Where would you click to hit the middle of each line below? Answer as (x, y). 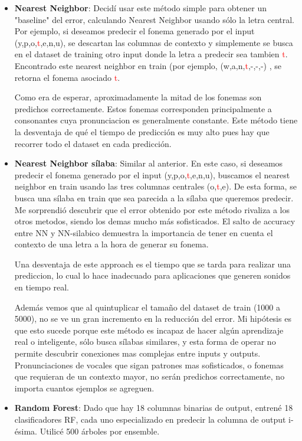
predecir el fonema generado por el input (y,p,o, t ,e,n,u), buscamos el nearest (152, 174)
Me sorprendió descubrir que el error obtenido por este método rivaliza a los (152, 209)
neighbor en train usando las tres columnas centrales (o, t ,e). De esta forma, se (155, 186)
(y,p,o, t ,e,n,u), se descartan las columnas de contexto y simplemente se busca (154, 42)
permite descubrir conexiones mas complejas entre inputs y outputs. (137, 353)
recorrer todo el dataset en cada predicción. (93, 143)
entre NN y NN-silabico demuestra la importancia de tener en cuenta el (144, 232)
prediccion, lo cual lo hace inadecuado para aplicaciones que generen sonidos (152, 275)
